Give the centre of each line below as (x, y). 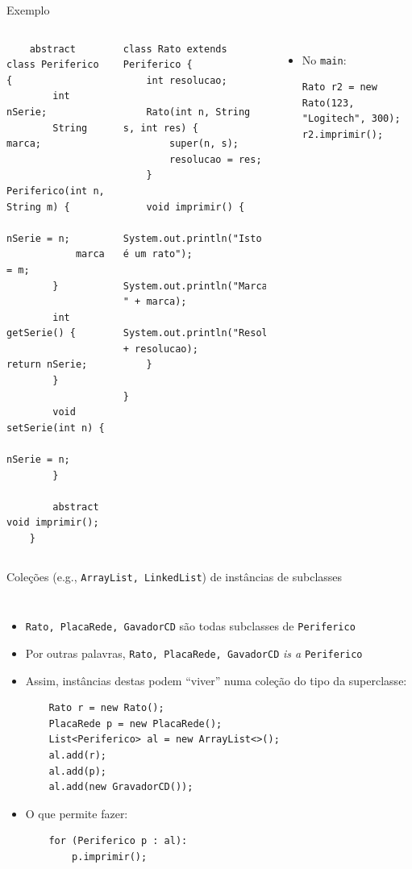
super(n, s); (204, 144)
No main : (324, 59)
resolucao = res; (216, 159)
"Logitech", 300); (351, 119)
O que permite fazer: (77, 813)
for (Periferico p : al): (118, 841)
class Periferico (53, 65)
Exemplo (28, 10)
